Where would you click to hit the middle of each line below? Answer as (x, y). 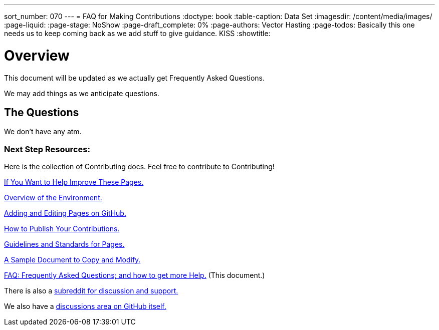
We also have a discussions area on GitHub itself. (85, 306)
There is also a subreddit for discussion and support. (91, 291)
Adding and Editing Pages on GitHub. (65, 213)
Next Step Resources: (47, 149)
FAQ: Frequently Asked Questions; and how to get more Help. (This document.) (135, 275)
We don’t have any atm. (43, 132)
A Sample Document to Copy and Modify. (72, 260)
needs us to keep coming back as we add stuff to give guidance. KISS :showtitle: (137, 33)
